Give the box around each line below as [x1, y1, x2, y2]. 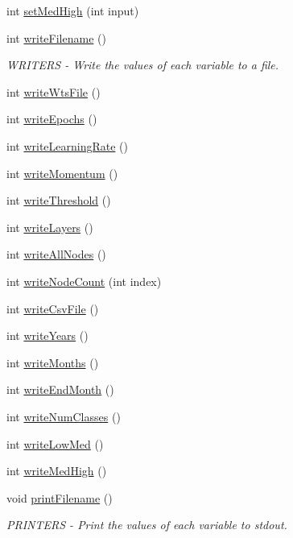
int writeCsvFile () [6, 300, 99, 317]
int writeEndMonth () [6, 381, 114, 398]
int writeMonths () [6, 354, 99, 370]
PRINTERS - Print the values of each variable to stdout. [6, 516, 287, 533]
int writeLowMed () [6, 435, 104, 452]
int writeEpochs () [6, 110, 97, 127]
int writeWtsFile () [6, 83, 101, 100]
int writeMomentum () [6, 164, 118, 181]
